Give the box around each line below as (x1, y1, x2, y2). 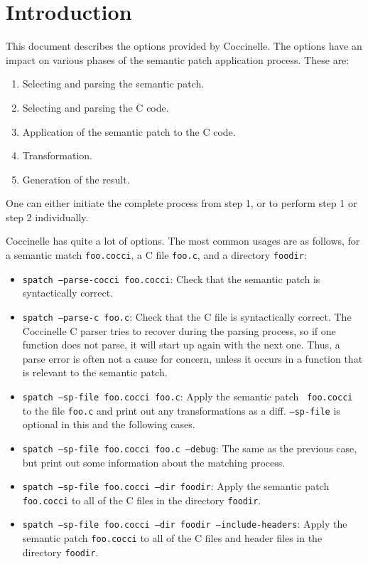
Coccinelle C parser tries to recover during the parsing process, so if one (22, 323, 336, 338)
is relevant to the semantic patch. (22, 365, 168, 380)
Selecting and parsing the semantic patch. (22, 76, 205, 91)
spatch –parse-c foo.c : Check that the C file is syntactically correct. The (22, 309, 352, 324)
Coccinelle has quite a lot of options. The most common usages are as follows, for (6, 233, 360, 248)
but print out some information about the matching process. (22, 454, 286, 469)
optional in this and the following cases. (22, 417, 195, 432)
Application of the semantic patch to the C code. (22, 124, 236, 139)
